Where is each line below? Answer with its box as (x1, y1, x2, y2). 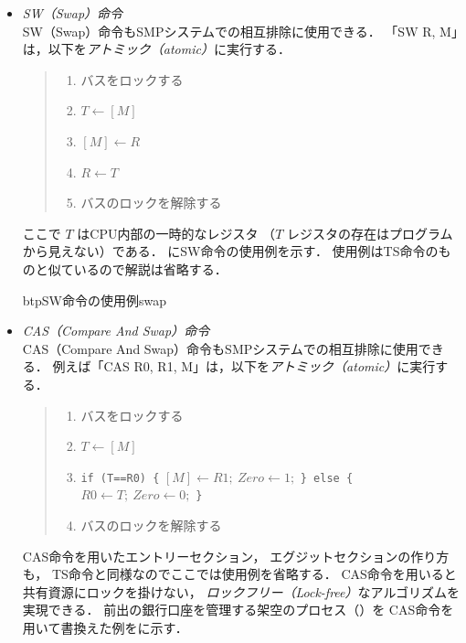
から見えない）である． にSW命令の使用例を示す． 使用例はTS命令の (22, 241, 439, 261)
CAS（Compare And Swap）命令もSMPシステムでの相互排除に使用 (22, 338, 418, 358)
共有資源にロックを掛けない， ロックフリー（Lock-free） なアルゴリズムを (22, 582, 461, 601)
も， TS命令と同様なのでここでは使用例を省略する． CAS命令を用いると (22, 564, 457, 584)
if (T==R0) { (80, 471, 160, 485)
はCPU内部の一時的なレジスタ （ (77, 223, 276, 242)
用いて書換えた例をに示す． (22, 617, 188, 637)
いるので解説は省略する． (73, 259, 228, 278)
